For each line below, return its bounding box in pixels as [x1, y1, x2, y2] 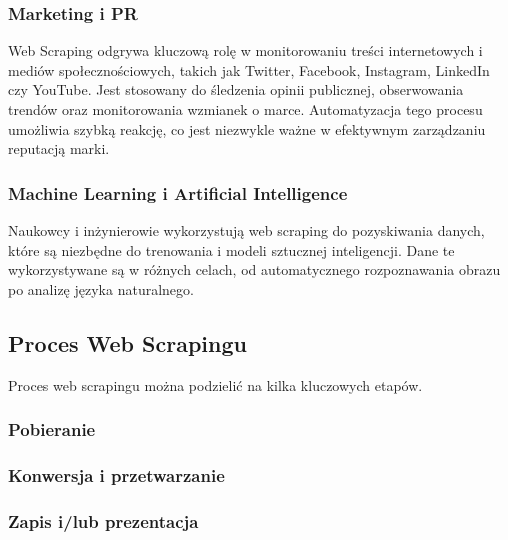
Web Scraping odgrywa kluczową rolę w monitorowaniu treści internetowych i [8, 40, 483, 61]
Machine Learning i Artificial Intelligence [8, 180, 348, 205]
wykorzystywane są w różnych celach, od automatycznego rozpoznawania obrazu [8, 259, 501, 280]
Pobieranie [8, 417, 96, 442]
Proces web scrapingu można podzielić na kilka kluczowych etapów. [8, 374, 423, 395]
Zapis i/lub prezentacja [8, 508, 199, 533]
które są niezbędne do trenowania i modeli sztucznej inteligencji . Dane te [8, 239, 455, 260]
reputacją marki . [8, 138, 110, 159]
